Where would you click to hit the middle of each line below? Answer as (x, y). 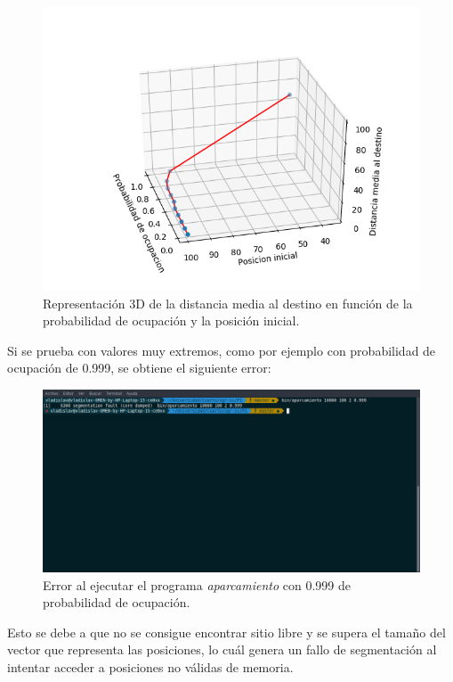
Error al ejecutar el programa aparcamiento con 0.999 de (197, 584)
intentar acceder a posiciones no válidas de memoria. (150, 666)
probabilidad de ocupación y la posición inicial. (171, 320)
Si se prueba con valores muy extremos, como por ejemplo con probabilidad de (222, 350)
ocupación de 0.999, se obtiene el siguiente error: (139, 368)
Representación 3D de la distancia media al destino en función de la (228, 303)
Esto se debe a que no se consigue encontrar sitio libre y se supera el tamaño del (226, 632)
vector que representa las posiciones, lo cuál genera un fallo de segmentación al (222, 649)
